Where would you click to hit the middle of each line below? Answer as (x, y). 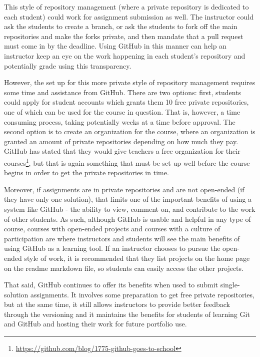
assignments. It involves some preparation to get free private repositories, (142, 294)
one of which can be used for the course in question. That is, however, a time (122, 111)
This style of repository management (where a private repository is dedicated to (126, 7)
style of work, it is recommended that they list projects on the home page (137, 258)
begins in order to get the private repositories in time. (86, 172)
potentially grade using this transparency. (68, 65)
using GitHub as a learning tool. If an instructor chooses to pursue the (112, 248)
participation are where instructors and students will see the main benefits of (122, 238)
